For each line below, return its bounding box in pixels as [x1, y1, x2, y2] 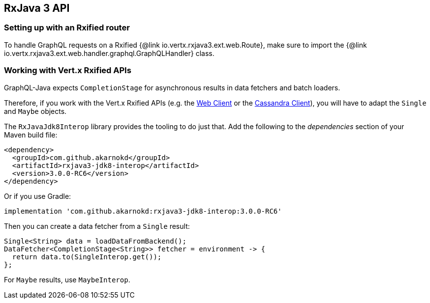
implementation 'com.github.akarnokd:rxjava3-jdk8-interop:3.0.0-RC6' [4, 207, 282, 215]
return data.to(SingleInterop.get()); [12, 252, 162, 261]
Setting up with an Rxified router [4, 23, 130, 33]
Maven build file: [4, 130, 58, 139]
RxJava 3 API [4, 2, 70, 14]
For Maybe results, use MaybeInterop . [4, 275, 130, 284]
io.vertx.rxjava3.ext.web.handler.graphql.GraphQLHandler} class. [4, 49, 215, 57]
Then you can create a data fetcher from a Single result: [4, 221, 190, 230]
